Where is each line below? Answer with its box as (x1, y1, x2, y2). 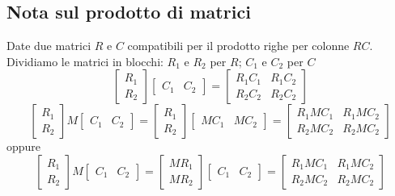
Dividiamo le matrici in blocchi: (6, 52, 164, 69)
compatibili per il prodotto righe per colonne (127, 37, 350, 54)
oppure (6, 138, 41, 155)
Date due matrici (6, 37, 91, 54)
